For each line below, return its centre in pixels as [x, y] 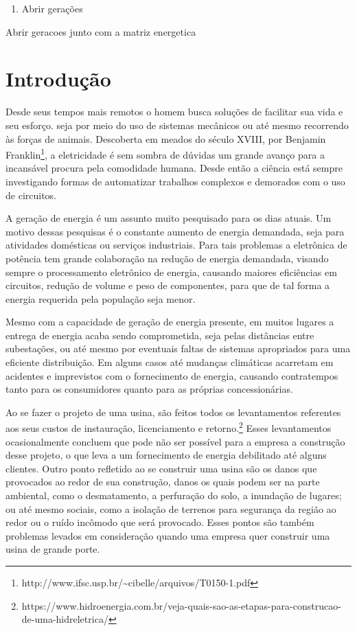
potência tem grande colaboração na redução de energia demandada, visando [167, 258]
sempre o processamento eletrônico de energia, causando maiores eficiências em [171, 272]
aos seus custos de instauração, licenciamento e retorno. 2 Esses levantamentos [169, 427]
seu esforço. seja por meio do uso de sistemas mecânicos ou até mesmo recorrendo [177, 125]
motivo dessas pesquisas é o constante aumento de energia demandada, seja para [175, 231]
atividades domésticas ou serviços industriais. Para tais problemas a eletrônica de [176, 245]
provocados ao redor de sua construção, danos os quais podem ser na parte [163, 482]
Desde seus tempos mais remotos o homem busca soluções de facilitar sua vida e [174, 112]
